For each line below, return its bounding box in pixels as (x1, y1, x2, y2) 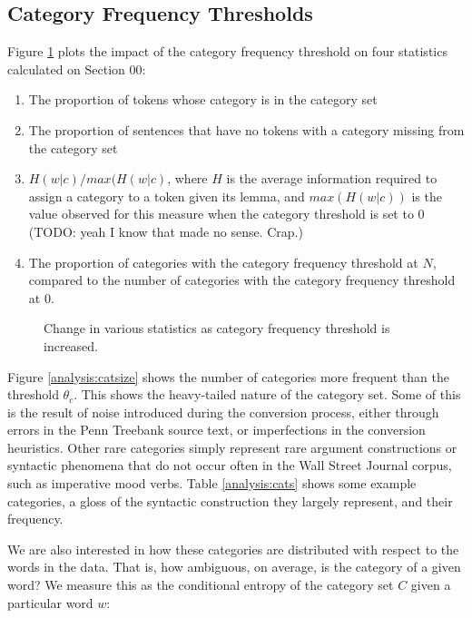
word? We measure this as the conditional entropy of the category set (7, 575, 394, 594)
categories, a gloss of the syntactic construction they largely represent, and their (7, 491, 453, 510)
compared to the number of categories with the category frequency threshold (28, 270, 456, 289)
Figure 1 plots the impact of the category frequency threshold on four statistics (7, 42, 447, 61)
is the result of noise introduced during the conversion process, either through (7, 402, 439, 421)
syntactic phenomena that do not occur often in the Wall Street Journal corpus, (7, 456, 452, 475)
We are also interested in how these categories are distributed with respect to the (7, 539, 459, 558)
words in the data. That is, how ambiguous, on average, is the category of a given (7, 557, 461, 576)
